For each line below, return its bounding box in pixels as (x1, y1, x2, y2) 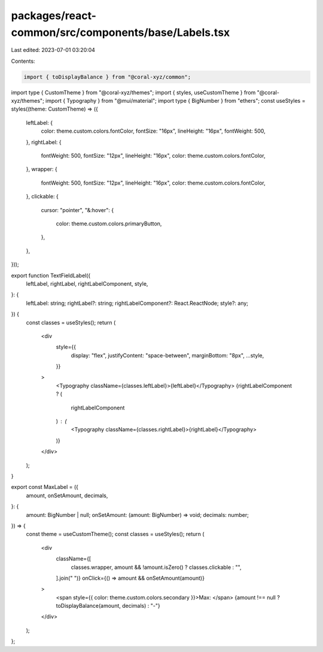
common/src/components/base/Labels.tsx (11, 26, 230, 39)
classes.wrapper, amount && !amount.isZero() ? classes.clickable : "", (71, 564, 242, 571)
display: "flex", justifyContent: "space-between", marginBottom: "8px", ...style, (71, 351, 264, 359)
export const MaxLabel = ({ (11, 483, 79, 491)
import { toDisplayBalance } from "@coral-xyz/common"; (23, 74, 191, 80)
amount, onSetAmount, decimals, (26, 492, 108, 499)
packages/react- (11, 9, 97, 22)
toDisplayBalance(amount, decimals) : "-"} (56, 602, 161, 610)
